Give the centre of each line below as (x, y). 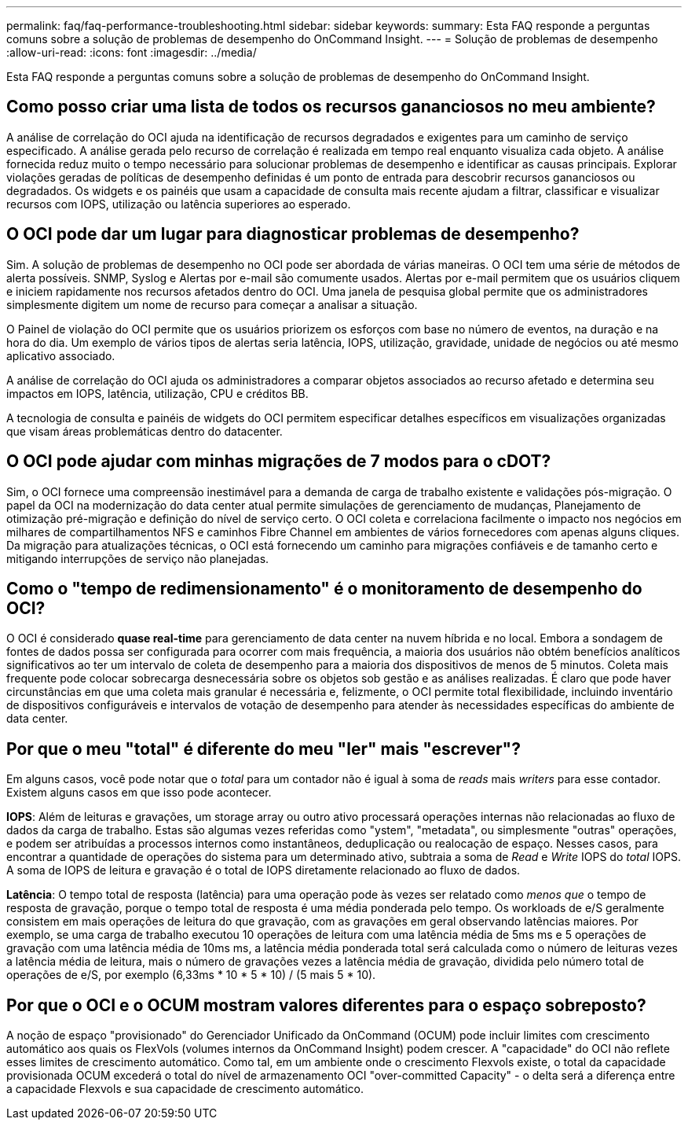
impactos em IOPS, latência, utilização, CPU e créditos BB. (157, 393)
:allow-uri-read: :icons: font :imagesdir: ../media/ (132, 52)
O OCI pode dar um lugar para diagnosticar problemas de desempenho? (293, 234)
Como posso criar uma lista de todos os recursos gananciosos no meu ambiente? (331, 107)
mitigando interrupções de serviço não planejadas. (138, 558)
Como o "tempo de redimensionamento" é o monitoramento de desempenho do (324, 588)
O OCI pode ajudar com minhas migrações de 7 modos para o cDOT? (279, 462)
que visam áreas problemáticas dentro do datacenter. (145, 431)
